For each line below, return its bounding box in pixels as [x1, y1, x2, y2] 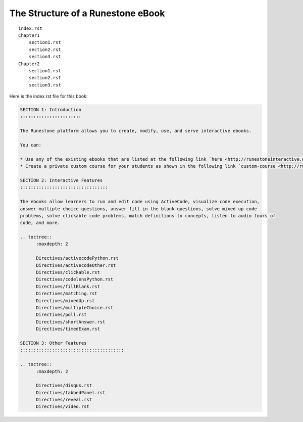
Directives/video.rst [36, 404, 89, 409]
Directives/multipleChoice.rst [36, 305, 114, 310]
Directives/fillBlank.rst [36, 284, 100, 289]
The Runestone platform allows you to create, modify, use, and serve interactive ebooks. [20, 128, 252, 134]
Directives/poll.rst [36, 312, 87, 318]
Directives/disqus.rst [36, 383, 92, 389]
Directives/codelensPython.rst [36, 276, 114, 283]
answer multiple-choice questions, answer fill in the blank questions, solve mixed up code [20, 206, 257, 212]
